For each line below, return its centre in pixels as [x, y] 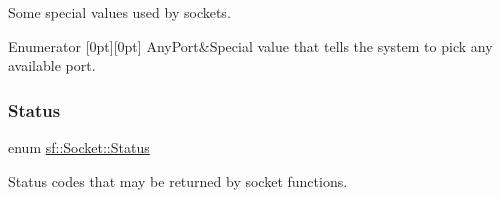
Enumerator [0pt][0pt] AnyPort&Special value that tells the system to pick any [250, 45]
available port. [52, 65]
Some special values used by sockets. [119, 12]
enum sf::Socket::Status [79, 147]
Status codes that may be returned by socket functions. [178, 180]
